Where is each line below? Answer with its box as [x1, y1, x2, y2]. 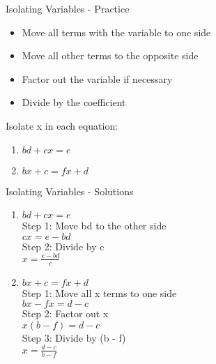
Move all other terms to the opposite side [22, 48, 199, 63]
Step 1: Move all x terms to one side [22, 285, 177, 300]
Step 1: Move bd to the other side [22, 218, 167, 233]
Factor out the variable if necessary [22, 71, 173, 86]
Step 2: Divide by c [22, 238, 105, 253]
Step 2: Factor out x [22, 306, 109, 321]
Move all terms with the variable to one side [22, 24, 211, 39]
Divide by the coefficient [22, 95, 126, 109]
